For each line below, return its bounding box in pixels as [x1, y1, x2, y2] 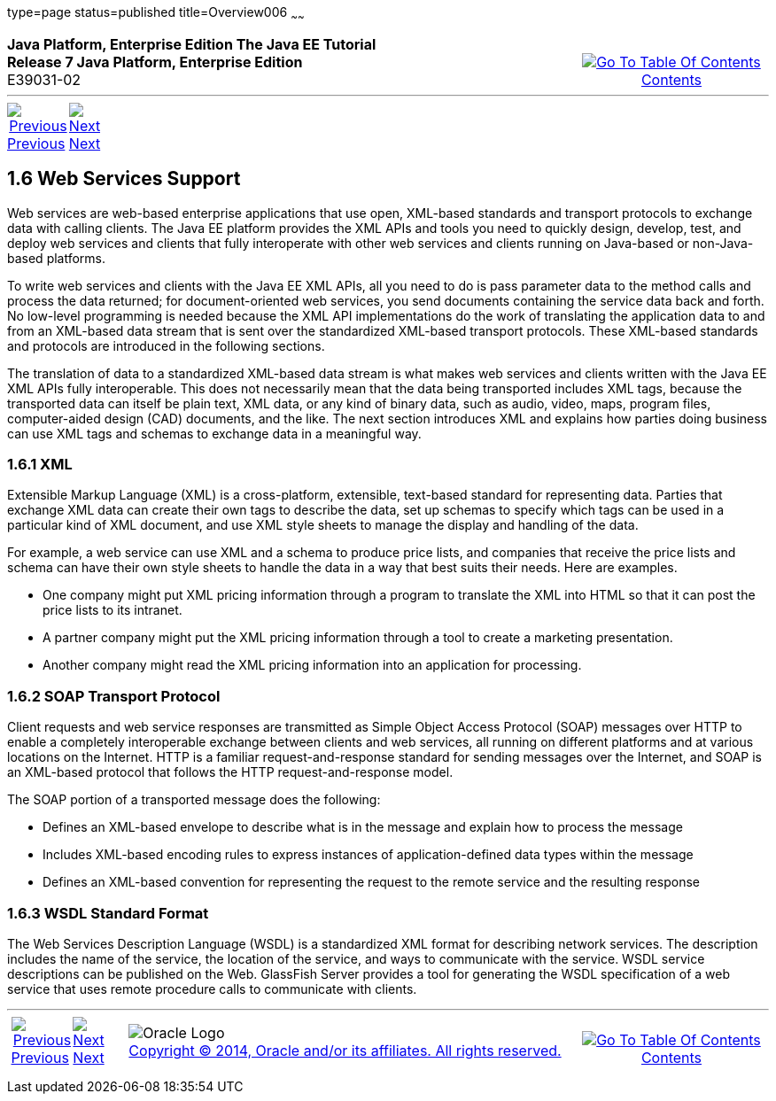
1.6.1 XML [7, 455, 73, 474]
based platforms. [7, 250, 106, 266]
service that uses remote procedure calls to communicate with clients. [7, 981, 417, 996]
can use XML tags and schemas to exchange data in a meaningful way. [7, 425, 422, 441]
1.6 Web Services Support [7, 167, 241, 190]
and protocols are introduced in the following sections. [7, 337, 325, 353]
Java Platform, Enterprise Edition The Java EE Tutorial [7, 35, 376, 53]
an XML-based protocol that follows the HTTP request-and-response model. [7, 764, 454, 780]
